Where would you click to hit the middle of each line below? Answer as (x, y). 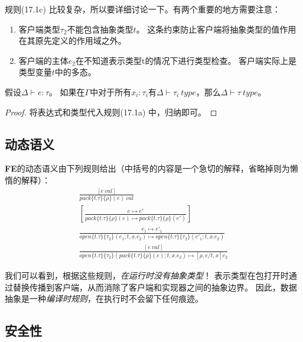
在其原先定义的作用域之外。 (72, 41)
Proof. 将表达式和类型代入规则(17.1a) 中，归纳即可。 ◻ (111, 112)
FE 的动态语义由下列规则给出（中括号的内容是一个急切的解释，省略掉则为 (147, 168)
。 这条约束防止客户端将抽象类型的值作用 (216, 29)
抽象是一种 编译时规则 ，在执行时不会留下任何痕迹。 (104, 299)
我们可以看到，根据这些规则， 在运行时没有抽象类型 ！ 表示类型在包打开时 (147, 275)
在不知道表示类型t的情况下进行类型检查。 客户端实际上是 (186, 60)
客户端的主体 (43, 60)
